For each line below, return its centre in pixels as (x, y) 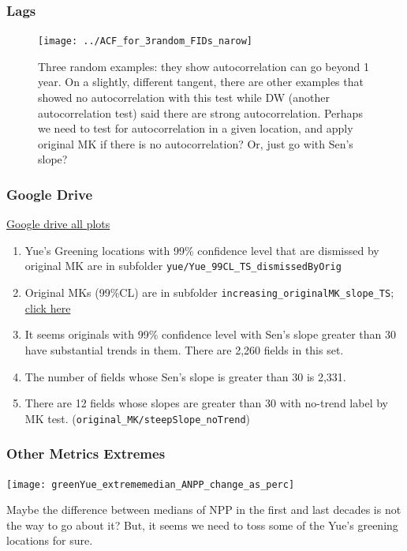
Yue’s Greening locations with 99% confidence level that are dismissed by (202, 250)
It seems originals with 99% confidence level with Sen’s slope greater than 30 (211, 334)
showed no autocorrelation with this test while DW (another (184, 97)
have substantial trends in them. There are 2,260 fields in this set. (184, 349)
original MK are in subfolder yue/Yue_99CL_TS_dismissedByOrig (183, 266)
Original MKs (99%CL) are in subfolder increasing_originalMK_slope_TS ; (209, 292)
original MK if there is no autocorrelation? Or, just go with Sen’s (196, 143)
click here (48, 307)
